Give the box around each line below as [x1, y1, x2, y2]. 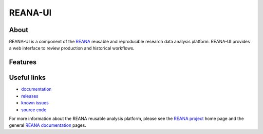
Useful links [9, 73, 46, 82]
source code [21, 107, 47, 113]
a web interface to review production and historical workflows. [9, 45, 135, 51]
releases [21, 93, 38, 99]
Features [9, 58, 37, 67]
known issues [21, 100, 49, 106]
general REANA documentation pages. [9, 122, 86, 128]
